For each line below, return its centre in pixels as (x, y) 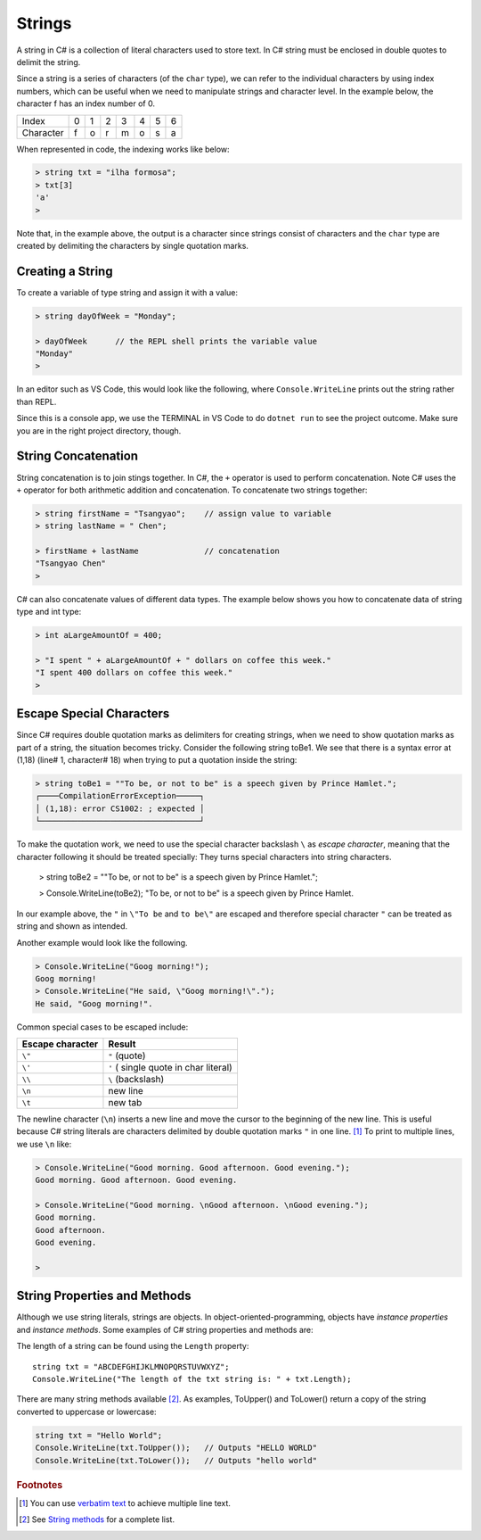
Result (122, 1044)
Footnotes (40, 1485)
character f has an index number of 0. (86, 103)
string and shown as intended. (72, 926)
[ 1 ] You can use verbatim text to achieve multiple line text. (125, 1503)
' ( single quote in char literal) (171, 1068)
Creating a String (65, 271)
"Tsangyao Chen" (71, 563)
